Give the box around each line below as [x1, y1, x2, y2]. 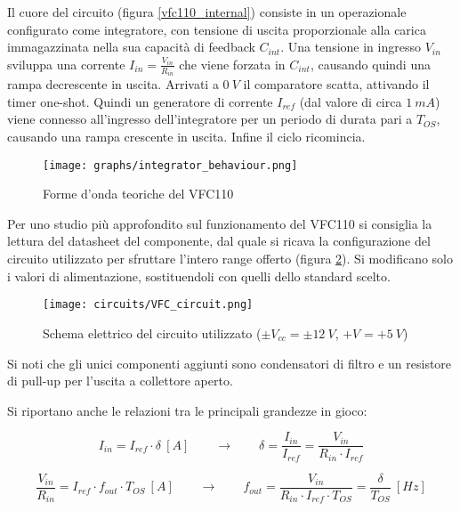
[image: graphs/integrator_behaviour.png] [43, 158, 298, 172]
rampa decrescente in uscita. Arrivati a [7, 75, 219, 93]
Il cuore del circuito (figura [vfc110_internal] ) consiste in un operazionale [7, 3, 407, 20]
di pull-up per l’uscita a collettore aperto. [7, 371, 233, 390]
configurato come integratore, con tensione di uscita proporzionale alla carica [7, 20, 426, 38]
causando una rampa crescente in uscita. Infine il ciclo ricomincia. [7, 127, 366, 146]
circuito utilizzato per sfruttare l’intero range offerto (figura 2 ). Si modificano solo [7, 249, 454, 268]
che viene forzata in [179, 54, 286, 73]
